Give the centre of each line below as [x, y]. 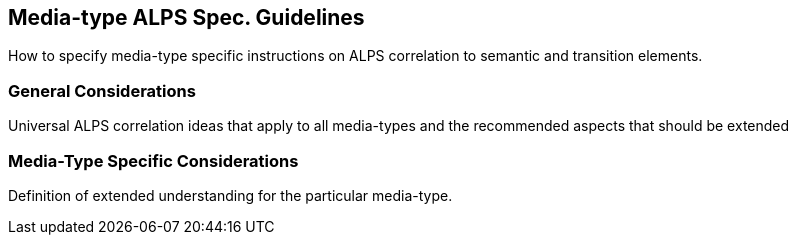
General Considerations [102, 90]
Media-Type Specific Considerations [153, 160]
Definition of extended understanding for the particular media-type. [230, 195]
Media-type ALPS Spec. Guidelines [186, 17]
